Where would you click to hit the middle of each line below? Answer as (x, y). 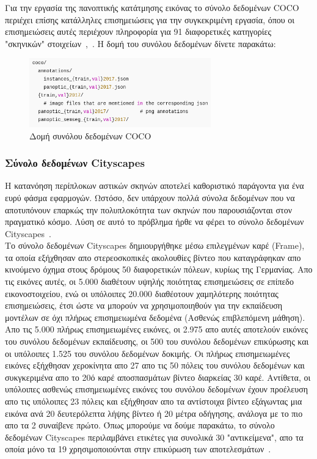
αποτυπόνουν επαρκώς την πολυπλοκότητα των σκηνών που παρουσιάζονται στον (148, 209)
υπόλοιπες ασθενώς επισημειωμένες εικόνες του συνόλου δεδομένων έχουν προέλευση (156, 389)
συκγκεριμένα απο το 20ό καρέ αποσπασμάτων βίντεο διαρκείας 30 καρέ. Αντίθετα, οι (158, 377)
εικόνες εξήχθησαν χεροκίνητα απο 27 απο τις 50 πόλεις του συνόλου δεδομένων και (155, 365)
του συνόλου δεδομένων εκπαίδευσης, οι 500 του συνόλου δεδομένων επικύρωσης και (157, 341)
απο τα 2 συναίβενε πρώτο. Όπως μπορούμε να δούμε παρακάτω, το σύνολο (140, 425)
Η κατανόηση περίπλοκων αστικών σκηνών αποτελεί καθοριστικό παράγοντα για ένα (155, 185)
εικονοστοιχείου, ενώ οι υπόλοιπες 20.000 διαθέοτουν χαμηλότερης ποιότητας (142, 293)
